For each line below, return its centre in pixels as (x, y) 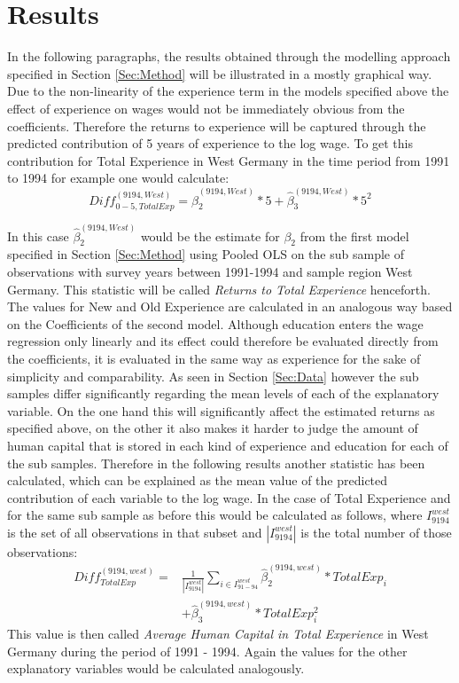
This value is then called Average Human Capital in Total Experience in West (218, 633)
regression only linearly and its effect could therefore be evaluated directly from (223, 341)
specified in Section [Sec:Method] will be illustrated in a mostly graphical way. (220, 73)
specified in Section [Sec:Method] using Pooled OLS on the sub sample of (206, 254)
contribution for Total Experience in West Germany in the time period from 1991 (229, 160)
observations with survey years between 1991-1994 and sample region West (210, 271)
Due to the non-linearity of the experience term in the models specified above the (228, 91)
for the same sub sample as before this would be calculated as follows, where (215, 515)
